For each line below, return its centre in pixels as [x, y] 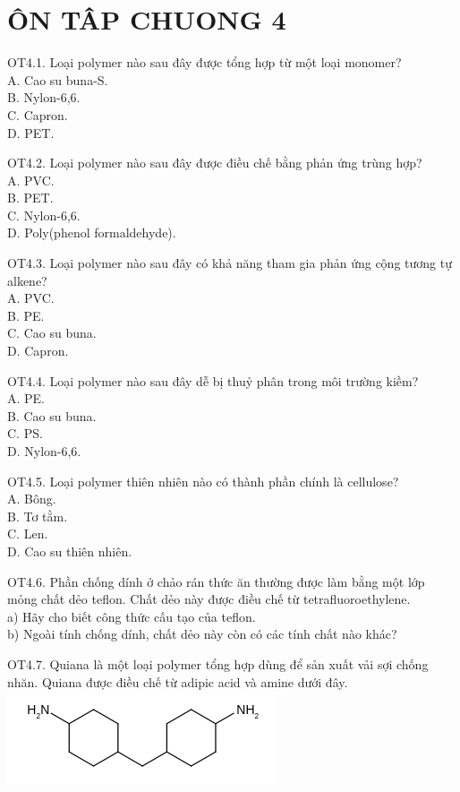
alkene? [27, 280]
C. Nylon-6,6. [44, 215]
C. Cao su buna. [52, 333]
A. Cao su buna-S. [58, 79]
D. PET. [31, 132]
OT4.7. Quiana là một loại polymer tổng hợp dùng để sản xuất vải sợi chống [218, 663]
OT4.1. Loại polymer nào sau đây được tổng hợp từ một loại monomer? [204, 62]
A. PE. [26, 398]
